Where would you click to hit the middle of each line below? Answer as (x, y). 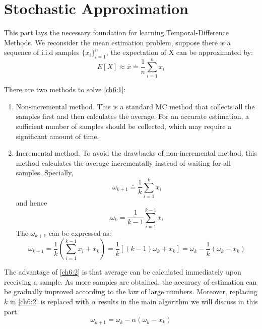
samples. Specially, (45, 173)
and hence (31, 203)
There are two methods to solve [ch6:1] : (65, 89)
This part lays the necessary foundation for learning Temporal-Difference (117, 32)
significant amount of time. (57, 136)
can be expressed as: (80, 233)
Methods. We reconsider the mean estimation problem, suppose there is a (117, 42)
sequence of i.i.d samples (42, 52)
